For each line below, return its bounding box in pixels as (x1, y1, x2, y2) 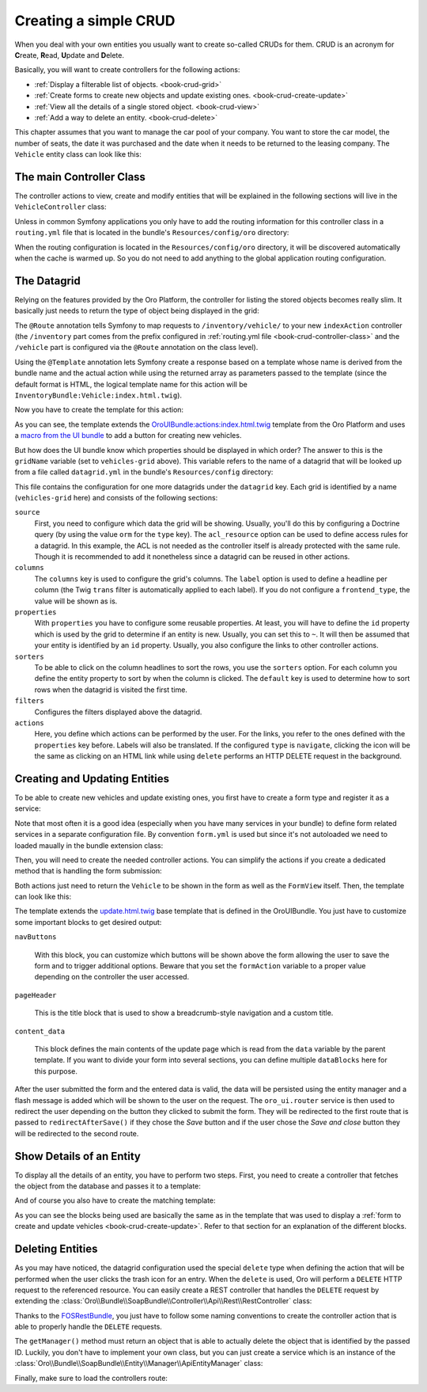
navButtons (14, 933, 57, 941)
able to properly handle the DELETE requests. (14, 1322, 162, 1332)
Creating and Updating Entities (14, 772, 170, 785)
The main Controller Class (14, 170, 146, 184)
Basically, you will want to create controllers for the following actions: (14, 65, 240, 74)
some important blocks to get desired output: (14, 917, 162, 926)
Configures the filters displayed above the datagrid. (34, 707, 202, 717)
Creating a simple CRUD (14, 12, 176, 29)
